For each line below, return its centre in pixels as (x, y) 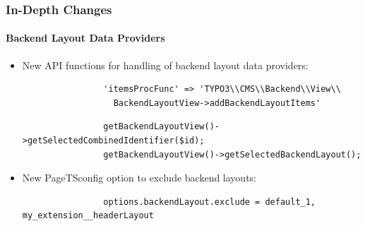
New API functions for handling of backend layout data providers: (165, 65)
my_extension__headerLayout (88, 216)
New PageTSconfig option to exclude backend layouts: (139, 178)
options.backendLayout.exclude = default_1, (210, 202)
